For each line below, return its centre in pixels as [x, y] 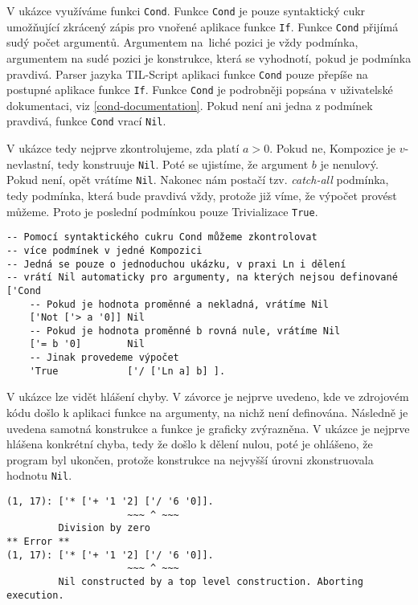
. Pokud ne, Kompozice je [333, 148]
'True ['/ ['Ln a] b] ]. [127, 371]
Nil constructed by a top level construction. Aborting [211, 582]
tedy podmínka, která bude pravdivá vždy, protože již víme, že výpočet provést [202, 195]
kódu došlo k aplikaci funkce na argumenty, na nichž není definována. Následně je [207, 413]
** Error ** [38, 542]
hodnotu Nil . [39, 475]
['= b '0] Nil [87, 344]
